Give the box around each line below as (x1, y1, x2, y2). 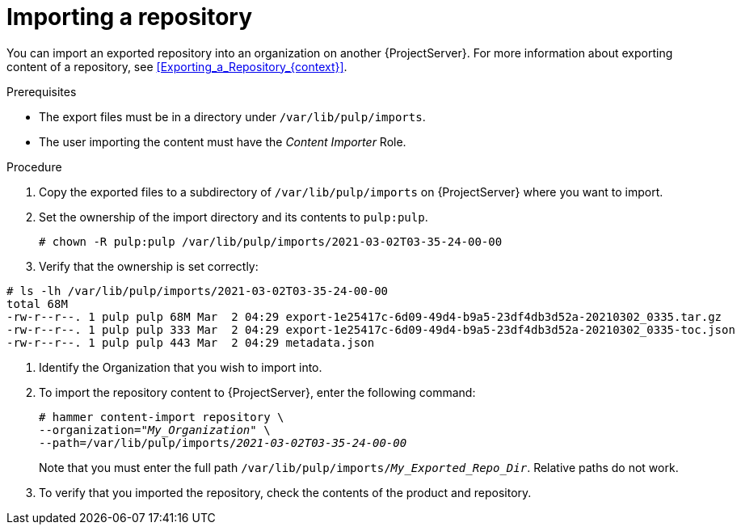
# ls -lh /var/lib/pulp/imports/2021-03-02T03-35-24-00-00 (6, 284, 389, 297)
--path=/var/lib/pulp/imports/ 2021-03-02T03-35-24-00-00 (39, 436, 407, 449)
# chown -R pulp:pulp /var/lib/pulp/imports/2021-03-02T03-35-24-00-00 (39, 234, 503, 248)
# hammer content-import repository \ (39, 410, 284, 424)
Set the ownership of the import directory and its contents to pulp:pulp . (39, 209, 428, 224)
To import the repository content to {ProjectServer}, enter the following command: (39, 385, 476, 399)
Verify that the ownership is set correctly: (39, 259, 259, 273)
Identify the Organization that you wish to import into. (39, 360, 322, 374)
